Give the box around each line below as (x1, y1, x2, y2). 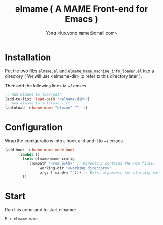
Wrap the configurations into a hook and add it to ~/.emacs (5, 138, 123, 144)
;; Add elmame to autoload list (5, 101, 70, 106)
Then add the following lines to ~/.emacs (5, 83, 87, 88)
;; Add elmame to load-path (5, 92, 62, 97)
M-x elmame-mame (5, 216, 38, 222)
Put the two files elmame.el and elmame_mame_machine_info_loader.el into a (5, 68, 154, 74)
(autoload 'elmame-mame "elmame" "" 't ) (5, 105, 88, 110)
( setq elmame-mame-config (22, 156, 75, 161)
